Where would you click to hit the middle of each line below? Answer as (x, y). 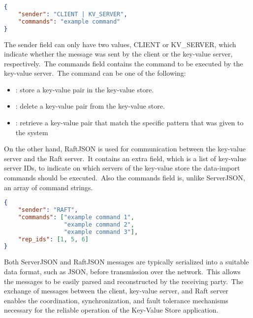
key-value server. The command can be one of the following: (95, 73)
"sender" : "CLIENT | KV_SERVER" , (73, 14)
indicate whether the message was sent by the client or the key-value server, (118, 54)
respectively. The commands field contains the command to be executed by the (124, 63)
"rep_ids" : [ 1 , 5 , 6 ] (53, 239)
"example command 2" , (99, 224)
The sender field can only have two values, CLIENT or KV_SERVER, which (120, 44)
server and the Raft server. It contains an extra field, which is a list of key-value (125, 158)
